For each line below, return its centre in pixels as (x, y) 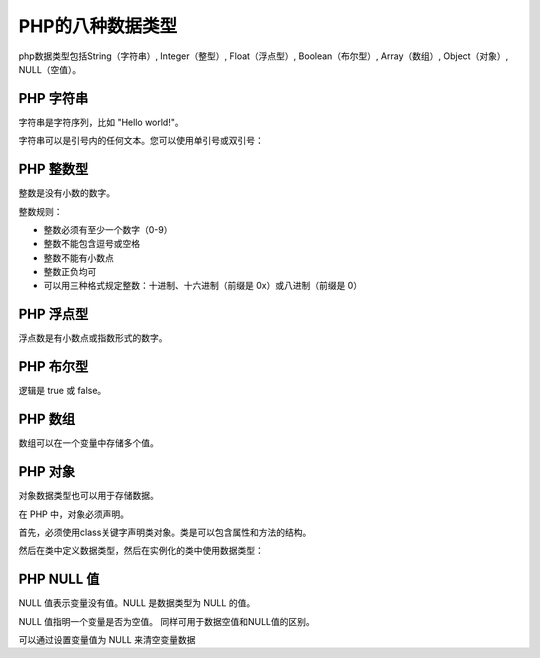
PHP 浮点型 (53, 314)
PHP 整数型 (53, 169)
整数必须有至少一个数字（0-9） (108, 229)
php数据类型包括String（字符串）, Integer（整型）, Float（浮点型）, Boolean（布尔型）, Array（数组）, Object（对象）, (263, 56)
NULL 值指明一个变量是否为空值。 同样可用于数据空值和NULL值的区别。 (166, 621)
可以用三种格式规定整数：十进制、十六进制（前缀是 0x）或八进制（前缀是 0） (203, 286)
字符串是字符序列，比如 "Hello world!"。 (101, 122)
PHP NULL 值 (59, 579)
